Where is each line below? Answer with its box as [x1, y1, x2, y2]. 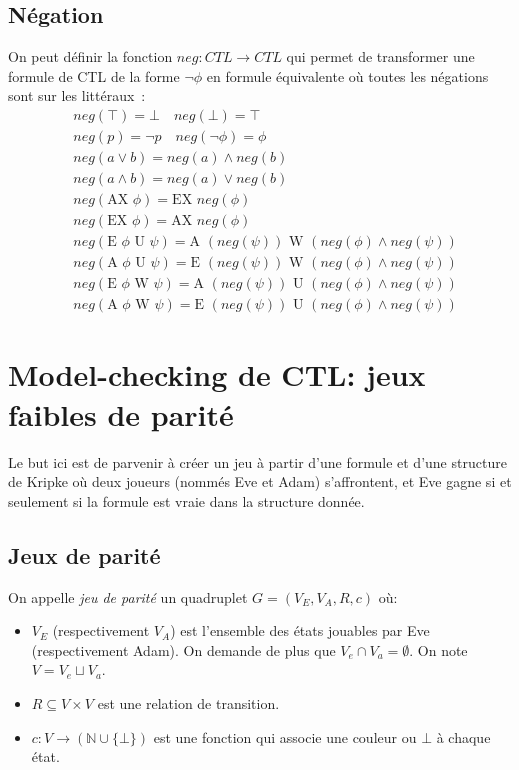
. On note [409, 639, 468, 660]
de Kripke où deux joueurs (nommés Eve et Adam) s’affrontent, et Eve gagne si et [8, 471, 512, 492]
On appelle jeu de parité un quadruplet [8, 586, 248, 607]
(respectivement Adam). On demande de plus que [31, 639, 336, 660]
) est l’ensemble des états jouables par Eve [170, 620, 430, 641]
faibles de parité [8, 393, 234, 434]
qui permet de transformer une [286, 46, 475, 67]
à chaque [436, 726, 491, 747]
